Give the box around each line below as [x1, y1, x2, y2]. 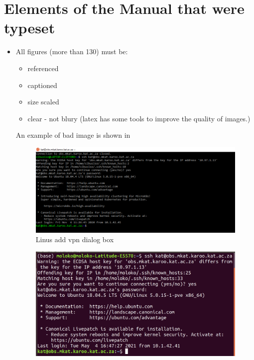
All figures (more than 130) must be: [15, 46, 128, 57]
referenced [27, 63, 59, 73]
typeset [4, 17, 55, 38]
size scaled [27, 96, 59, 107]
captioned [27, 80, 57, 90]
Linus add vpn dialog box [35, 234, 114, 245]
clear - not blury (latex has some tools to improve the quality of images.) [27, 113, 251, 123]
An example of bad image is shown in [15, 130, 130, 140]
